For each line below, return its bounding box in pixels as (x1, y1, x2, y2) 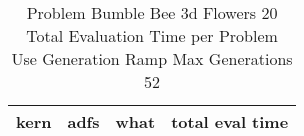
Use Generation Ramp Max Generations (11, 47, 293, 70)
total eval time (171, 110, 289, 133)
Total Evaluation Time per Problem (26, 24, 278, 47)
